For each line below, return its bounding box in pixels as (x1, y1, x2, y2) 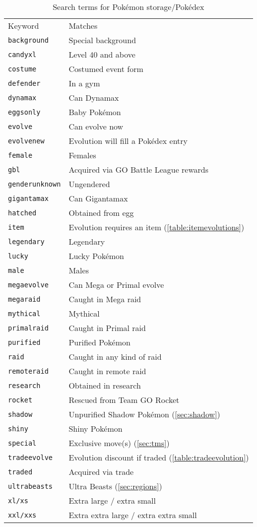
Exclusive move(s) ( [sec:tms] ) (68, 437, 170, 449)
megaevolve (8, 280, 49, 289)
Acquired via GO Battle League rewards (68, 164, 209, 175)
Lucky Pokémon (68, 250, 124, 262)
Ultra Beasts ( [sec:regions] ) (68, 480, 162, 492)
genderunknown (8, 180, 61, 188)
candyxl (8, 50, 37, 59)
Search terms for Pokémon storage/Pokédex (53, 1, 204, 12)
